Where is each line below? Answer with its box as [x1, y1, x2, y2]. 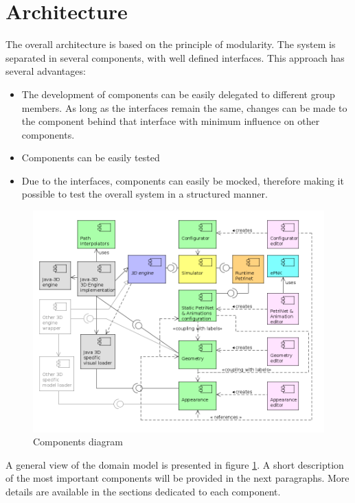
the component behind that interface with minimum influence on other [21, 114, 320, 128]
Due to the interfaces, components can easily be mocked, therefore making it [21, 173, 344, 187]
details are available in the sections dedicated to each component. [5, 484, 281, 499]
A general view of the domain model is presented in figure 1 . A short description [5, 457, 344, 471]
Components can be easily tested [21, 150, 160, 165]
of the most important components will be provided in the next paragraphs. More [5, 471, 350, 485]
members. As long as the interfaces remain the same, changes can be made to [21, 100, 347, 115]
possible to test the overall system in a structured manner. [21, 187, 268, 201]
